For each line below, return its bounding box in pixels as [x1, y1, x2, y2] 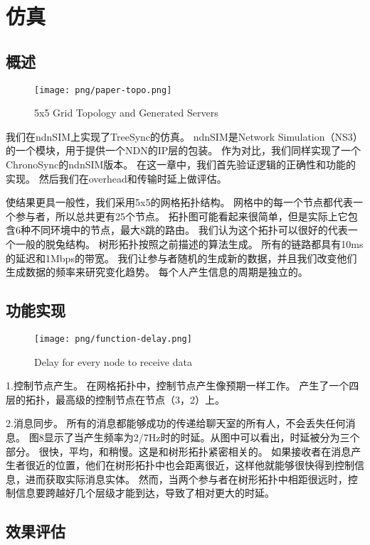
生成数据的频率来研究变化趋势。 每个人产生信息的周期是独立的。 [6, 264, 308, 279]
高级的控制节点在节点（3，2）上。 [65, 392, 225, 406]
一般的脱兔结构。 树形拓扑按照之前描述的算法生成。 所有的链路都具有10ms [15, 236, 364, 251]
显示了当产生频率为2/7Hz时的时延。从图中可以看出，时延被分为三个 [43, 430, 360, 444]
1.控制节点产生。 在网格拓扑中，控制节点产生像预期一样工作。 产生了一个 [6, 378, 349, 393]
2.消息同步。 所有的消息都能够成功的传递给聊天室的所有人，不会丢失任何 [6, 416, 346, 431]
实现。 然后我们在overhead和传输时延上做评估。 [6, 171, 227, 185]
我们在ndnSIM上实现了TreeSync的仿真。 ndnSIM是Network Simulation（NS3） [6, 129, 363, 144]
